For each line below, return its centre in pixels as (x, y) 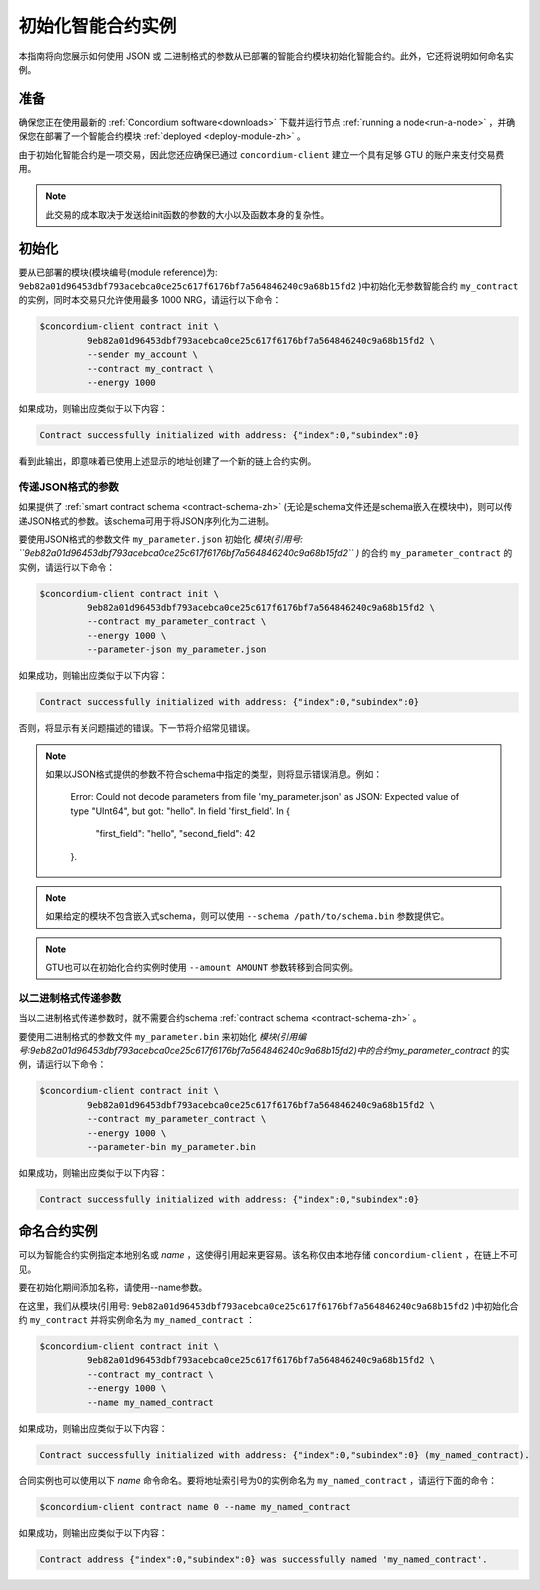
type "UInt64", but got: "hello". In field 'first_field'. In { (180, 811)
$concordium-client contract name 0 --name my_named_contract (195, 1507)
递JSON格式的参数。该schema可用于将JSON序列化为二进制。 (146, 521)
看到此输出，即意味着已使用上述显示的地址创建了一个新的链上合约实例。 (167, 461)
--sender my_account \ (142, 354)
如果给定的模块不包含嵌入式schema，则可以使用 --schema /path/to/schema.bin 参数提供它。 (247, 916)
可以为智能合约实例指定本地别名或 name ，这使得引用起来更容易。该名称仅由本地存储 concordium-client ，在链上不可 (268, 1255)
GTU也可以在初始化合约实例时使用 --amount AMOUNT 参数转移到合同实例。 (202, 967)
